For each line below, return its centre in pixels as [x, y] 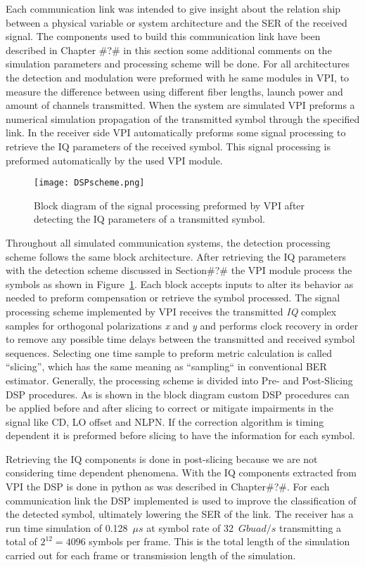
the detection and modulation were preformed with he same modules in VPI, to [178, 77]
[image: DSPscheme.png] [89, 183]
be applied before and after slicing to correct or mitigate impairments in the [169, 408]
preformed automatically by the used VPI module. [114, 160]
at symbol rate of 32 [190, 527]
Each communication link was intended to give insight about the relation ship [173, 8]
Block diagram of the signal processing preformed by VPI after [169, 205]
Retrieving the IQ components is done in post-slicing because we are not [162, 458]
